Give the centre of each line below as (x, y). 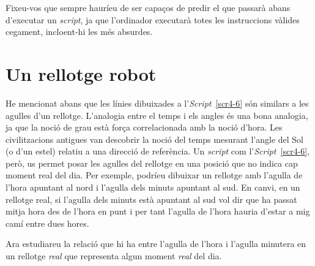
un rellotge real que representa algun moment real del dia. (114, 256)
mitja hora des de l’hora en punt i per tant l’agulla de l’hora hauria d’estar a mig (158, 211)
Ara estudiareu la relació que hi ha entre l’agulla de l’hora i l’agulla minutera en (156, 244)
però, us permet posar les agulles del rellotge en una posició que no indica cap (152, 163)
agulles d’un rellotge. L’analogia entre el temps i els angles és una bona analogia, (157, 115)
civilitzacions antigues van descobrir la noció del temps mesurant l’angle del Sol (154, 139)
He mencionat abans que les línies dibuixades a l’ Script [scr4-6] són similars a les (157, 103)
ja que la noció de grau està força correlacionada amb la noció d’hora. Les (144, 127)
